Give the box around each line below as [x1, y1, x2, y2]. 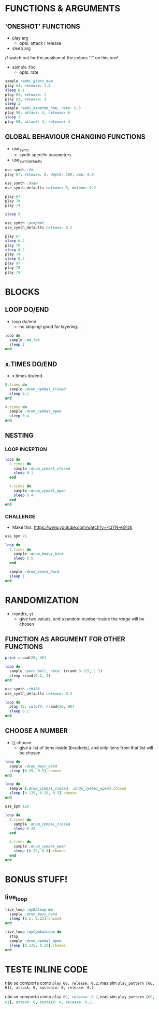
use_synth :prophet [5, 221, 44, 226]
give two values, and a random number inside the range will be [19, 616, 145, 621]
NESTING [5, 431, 34, 439]
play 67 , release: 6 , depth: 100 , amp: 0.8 [5, 172, 94, 177]
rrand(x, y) [12, 611, 33, 617]
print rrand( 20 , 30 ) [5, 655, 47, 660]
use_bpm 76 [5, 534, 27, 538]
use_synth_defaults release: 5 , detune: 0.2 [5, 185, 96, 190]
